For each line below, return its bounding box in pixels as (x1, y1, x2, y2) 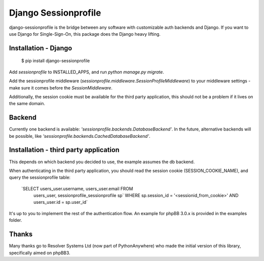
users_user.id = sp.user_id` (33, 199, 88, 205)
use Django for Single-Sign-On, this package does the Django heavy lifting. (9, 31, 161, 37)
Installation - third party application (9, 146, 120, 154)
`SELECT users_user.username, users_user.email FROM (21, 186, 133, 192)
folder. (9, 217, 22, 223)
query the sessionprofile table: (9, 174, 71, 180)
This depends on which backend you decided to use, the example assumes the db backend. (9, 159, 195, 165)
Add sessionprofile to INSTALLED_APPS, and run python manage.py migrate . (9, 69, 164, 75)
